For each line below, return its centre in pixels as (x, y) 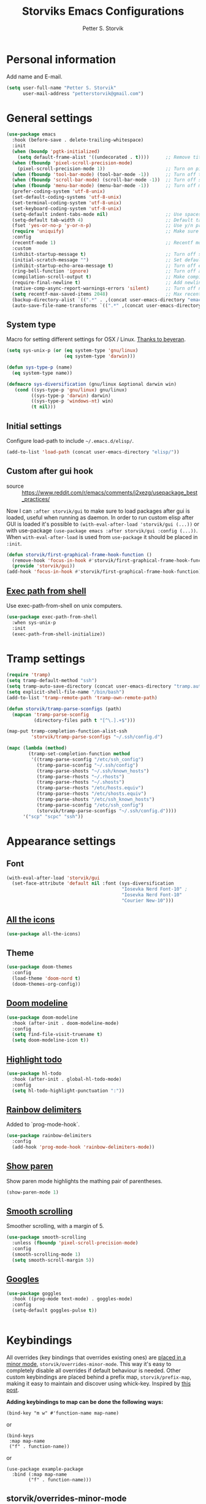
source (15, 486)
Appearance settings (61, 841)
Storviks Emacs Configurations (103, 11)
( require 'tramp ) (29, 675)
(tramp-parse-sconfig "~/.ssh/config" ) (87, 765)
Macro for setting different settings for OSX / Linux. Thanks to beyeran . (96, 339)
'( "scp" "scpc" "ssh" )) (53, 816)
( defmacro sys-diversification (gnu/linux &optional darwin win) (91, 384)
